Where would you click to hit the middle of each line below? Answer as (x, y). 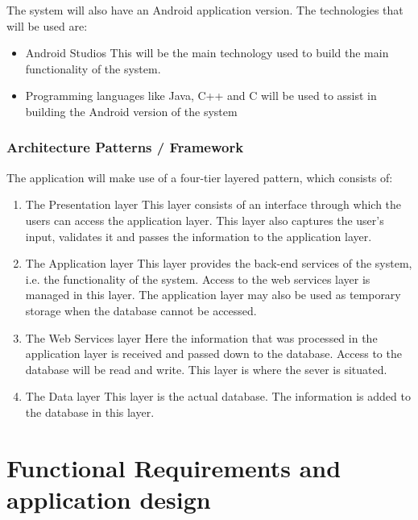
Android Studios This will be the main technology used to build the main (207, 53)
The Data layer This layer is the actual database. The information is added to (218, 396)
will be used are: (47, 25)
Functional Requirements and (174, 467)
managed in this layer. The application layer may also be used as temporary (213, 295)
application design (109, 499)
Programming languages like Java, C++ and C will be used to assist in (201, 96)
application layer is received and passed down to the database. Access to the (213, 354)
